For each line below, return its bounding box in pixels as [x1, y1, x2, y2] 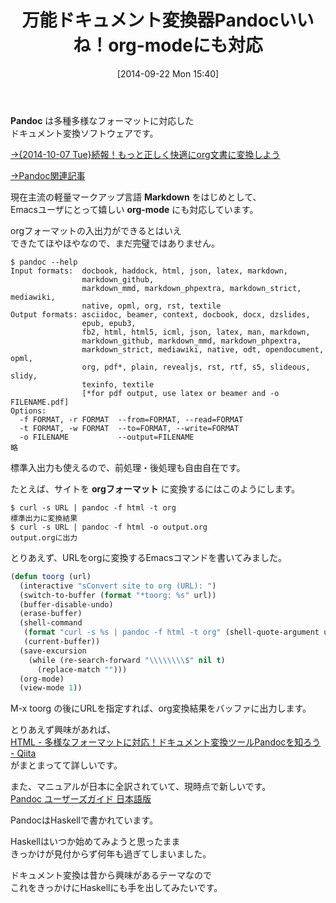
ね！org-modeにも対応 [73, 34, 263, 57]
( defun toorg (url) [10, 571, 92, 581]
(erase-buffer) [19, 609, 83, 619]
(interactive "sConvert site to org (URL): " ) [19, 581, 217, 591]
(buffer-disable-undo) [19, 599, 114, 610]
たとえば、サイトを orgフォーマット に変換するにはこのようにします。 [10, 482, 301, 495]
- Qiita [10, 747, 37, 760]
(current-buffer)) [23, 637, 101, 647]
